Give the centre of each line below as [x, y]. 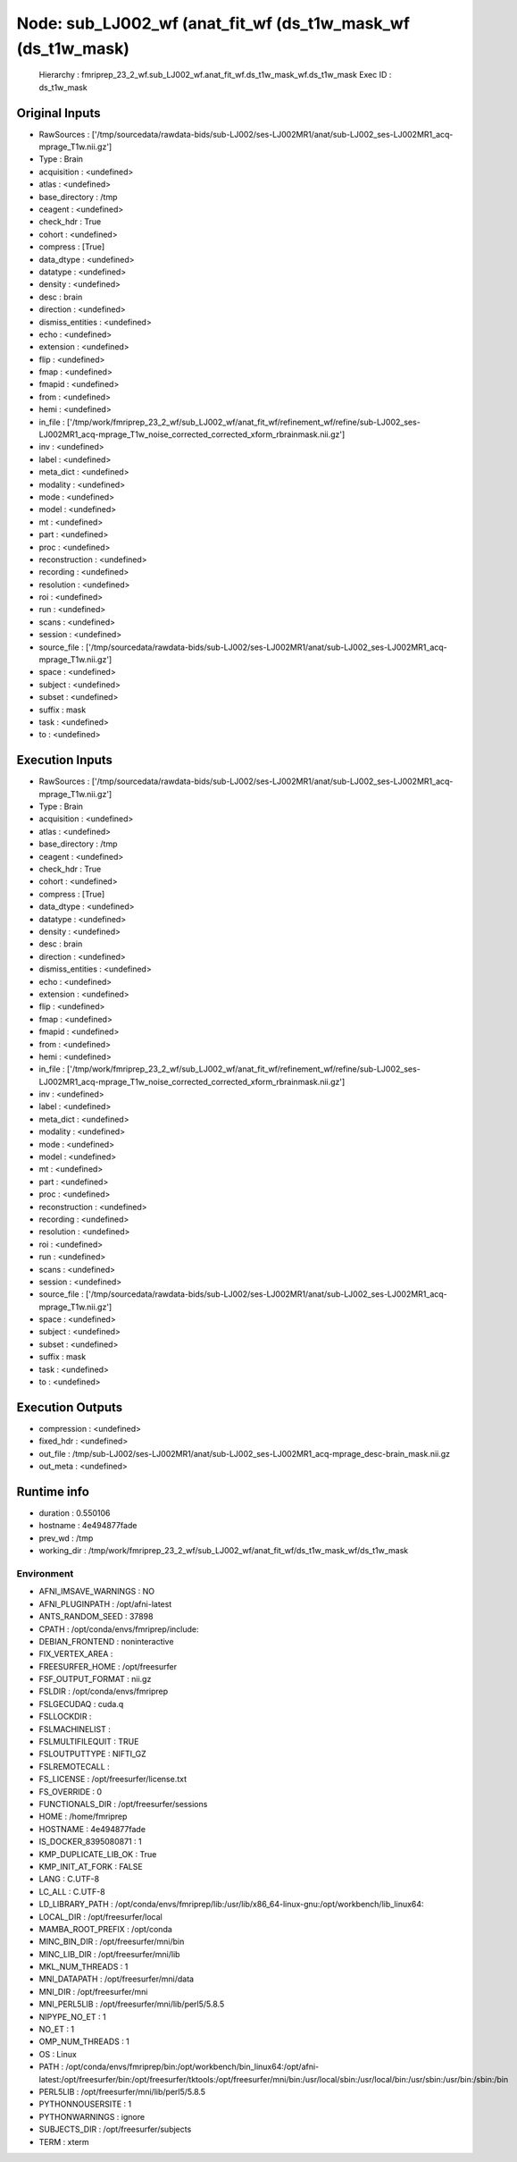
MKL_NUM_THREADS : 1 [83, 1967]
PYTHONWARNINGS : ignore [92, 2116]
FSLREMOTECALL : [75, 1766]
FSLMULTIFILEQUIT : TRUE [89, 1742]
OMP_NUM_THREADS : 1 [84, 2041]
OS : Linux [58, 2054]
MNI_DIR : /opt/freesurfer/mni [93, 1991]
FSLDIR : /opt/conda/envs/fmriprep [104, 1691]
